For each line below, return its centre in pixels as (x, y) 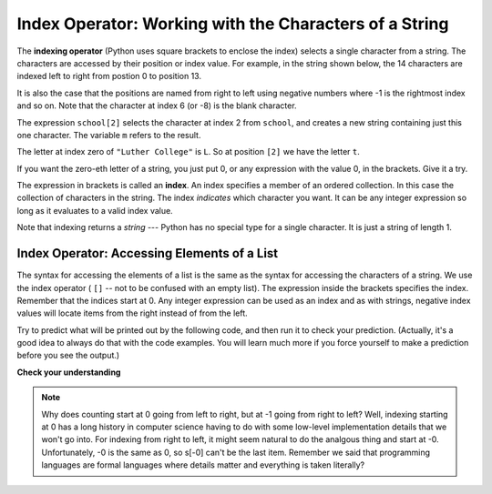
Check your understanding (69, 372)
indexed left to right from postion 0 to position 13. (109, 76)
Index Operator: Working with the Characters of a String (233, 24)
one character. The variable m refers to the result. (109, 135)
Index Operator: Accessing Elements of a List (148, 253)
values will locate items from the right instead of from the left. (132, 313)
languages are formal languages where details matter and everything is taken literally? (203, 465)
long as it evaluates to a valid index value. (95, 210)
